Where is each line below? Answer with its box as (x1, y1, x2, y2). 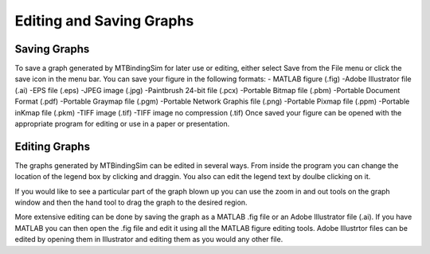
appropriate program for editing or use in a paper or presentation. (14, 119, 230, 129)
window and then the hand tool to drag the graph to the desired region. (14, 197, 248, 207)
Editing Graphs (14, 139, 91, 153)
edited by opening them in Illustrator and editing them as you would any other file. (14, 235, 283, 244)
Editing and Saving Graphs (14, 12, 194, 29)
